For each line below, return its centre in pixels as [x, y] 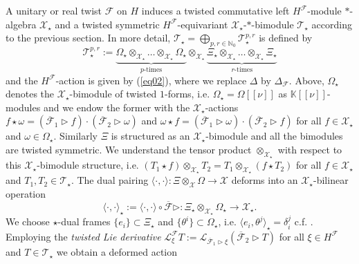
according [332, 24]
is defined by [286, 38]
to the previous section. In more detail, [88, 38]
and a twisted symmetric [107, 24]
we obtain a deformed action [117, 252]
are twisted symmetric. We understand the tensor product [129, 149]
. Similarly [75, 136]
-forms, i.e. [187, 94]
